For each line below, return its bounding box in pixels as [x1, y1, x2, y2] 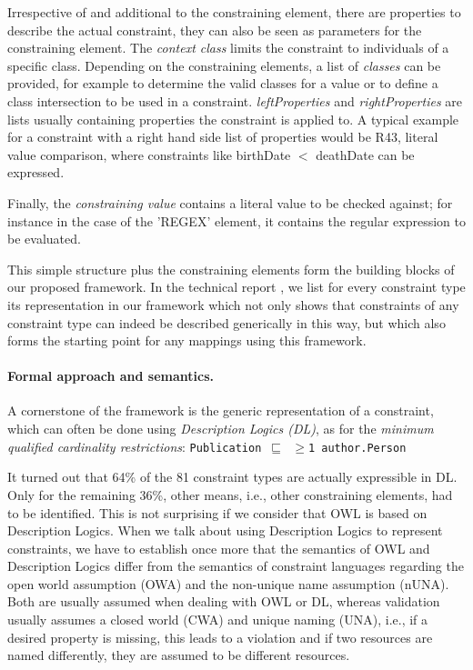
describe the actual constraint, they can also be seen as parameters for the [7, 20, 422, 39]
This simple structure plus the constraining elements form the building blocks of [7, 259, 455, 278]
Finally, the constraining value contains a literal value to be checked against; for [7, 193, 453, 212]
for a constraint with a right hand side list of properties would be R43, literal [7, 127, 438, 146]
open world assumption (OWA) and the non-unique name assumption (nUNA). [7, 574, 449, 593]
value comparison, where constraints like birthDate [7, 145, 291, 164]
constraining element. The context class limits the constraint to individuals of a [7, 38, 449, 57]
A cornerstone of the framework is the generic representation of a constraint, [7, 401, 434, 420]
